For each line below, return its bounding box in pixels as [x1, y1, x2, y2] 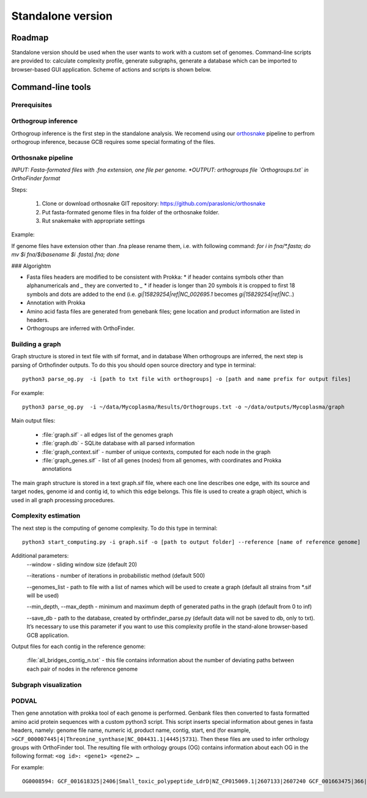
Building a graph [11, 340, 61, 348]
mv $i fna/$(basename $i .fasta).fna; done [11, 251, 119, 258]
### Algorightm [11, 262, 51, 269]
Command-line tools [11, 81, 91, 92]
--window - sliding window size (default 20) [26, 560, 138, 568]
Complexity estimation [11, 511, 81, 520]
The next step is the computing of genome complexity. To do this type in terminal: [11, 524, 218, 532]
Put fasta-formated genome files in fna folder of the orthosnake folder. [42, 208, 220, 216]
